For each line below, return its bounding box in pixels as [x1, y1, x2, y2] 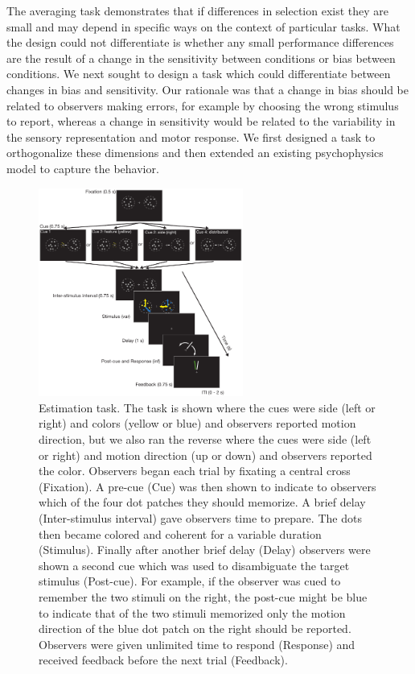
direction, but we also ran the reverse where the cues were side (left [39, 431, 372, 448]
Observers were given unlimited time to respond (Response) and [39, 635, 355, 652]
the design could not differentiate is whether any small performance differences [6, 34, 394, 51]
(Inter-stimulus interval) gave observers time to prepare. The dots [39, 510, 362, 527]
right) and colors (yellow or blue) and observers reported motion [39, 415, 356, 432]
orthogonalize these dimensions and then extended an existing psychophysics [6, 144, 384, 161]
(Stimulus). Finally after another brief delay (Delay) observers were [39, 541, 371, 558]
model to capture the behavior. [6, 159, 159, 176]
